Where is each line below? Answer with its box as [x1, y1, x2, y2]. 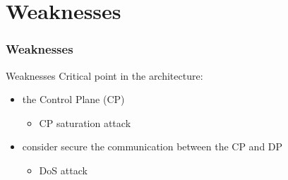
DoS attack [39, 162, 88, 177]
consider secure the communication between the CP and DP [22, 139, 283, 154]
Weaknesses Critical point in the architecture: [6, 68, 203, 83]
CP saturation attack [39, 115, 131, 130]
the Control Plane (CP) [22, 92, 125, 107]
